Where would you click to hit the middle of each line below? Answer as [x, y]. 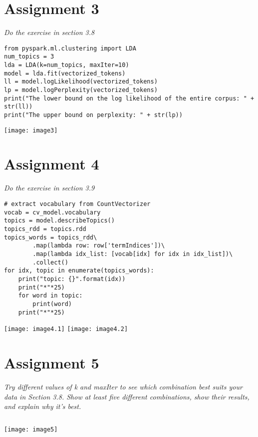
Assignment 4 [52, 164]
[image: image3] [31, 130]
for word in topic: [50, 296]
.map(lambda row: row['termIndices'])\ [99, 246]
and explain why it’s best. [43, 406]
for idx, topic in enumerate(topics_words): [79, 271]
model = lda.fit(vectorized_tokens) [65, 73]
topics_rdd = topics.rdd [45, 229]
